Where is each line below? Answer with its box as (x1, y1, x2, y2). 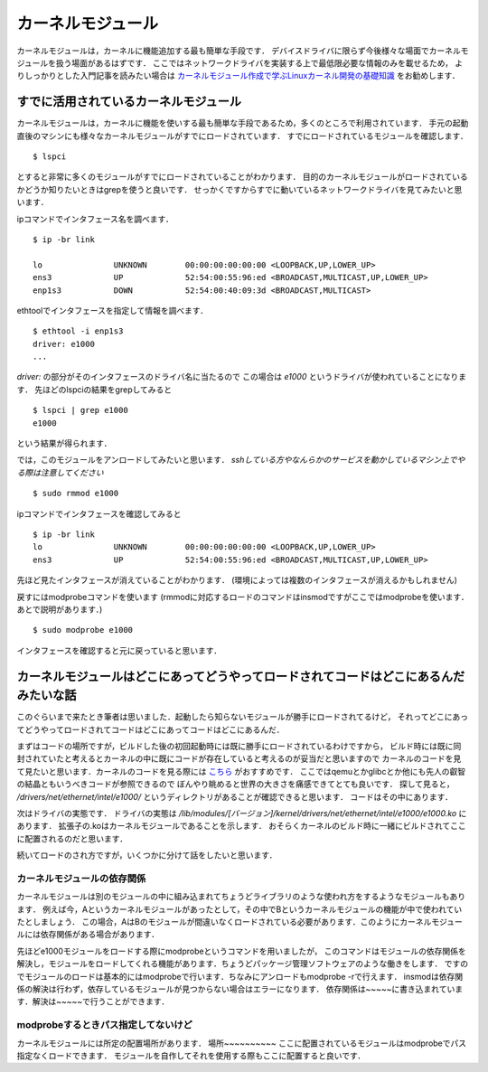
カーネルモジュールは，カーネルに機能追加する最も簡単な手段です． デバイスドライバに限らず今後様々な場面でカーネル (16, 45, 461, 56)
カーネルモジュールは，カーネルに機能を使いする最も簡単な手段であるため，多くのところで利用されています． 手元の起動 (16, 118, 469, 128)
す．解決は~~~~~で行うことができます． (16, 996, 170, 1007)
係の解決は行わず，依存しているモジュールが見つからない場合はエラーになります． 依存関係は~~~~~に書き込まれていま (16, 983, 464, 994)
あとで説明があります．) (16, 604, 103, 615)
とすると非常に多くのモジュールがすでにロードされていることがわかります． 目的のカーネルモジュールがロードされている (16, 172, 469, 183)
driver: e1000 (33, 339, 95, 349)
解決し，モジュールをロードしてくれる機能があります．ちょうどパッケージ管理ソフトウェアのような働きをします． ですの (16, 958, 469, 969)
